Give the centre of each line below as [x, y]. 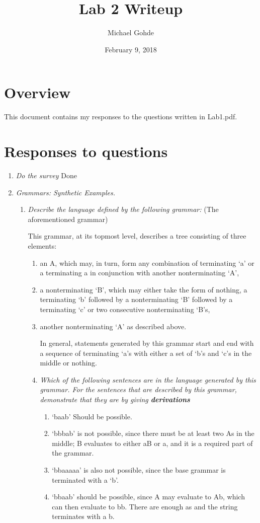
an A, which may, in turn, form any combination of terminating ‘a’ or [147, 263]
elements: [42, 245]
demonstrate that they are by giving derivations [115, 399]
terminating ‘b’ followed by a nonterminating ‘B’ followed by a [136, 299]
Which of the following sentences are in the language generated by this [148, 379]
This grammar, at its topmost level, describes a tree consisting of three [137, 236]
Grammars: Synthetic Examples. [65, 192]
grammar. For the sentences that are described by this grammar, [138, 389]
